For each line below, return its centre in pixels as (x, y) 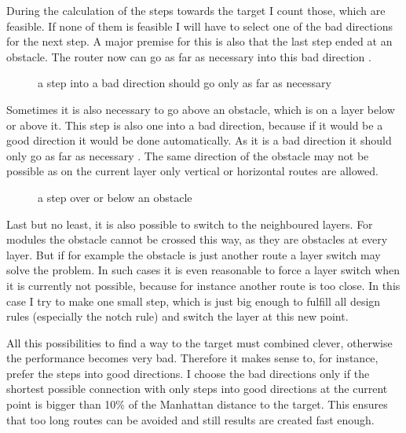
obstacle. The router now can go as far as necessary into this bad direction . (189, 56)
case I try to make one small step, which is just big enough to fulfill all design (194, 301)
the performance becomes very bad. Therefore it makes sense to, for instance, (192, 358)
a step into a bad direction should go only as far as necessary (185, 83)
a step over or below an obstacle (115, 197)
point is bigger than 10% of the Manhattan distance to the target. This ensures (197, 404)
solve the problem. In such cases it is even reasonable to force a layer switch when (203, 270)
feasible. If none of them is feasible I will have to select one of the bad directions (199, 26)
